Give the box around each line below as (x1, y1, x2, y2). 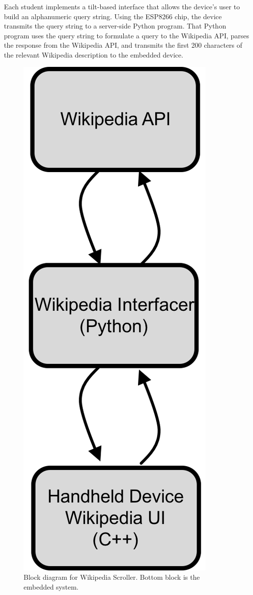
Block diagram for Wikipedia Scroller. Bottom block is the (24, 572, 200, 582)
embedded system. (24, 581, 79, 592)
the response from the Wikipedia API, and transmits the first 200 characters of (4, 40, 243, 50)
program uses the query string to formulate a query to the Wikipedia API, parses (4, 30, 250, 40)
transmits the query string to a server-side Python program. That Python (4, 21, 226, 31)
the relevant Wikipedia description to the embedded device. (4, 49, 183, 59)
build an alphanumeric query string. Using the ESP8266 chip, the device (4, 11, 222, 21)
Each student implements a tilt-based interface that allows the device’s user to (4, 1, 240, 11)
